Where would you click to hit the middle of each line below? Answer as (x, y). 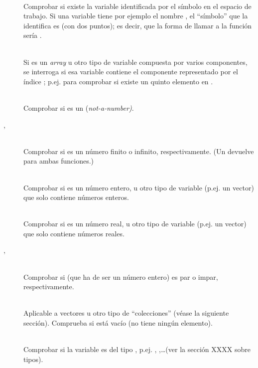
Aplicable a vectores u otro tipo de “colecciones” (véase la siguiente (126, 313)
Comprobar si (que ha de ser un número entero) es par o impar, (121, 276)
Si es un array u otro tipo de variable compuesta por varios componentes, (135, 62)
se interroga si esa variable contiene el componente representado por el (131, 72)
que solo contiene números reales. (74, 233)
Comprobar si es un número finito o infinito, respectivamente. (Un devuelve (139, 151)
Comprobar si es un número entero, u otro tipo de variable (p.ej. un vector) (139, 187)
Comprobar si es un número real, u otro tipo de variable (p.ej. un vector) (135, 224)
